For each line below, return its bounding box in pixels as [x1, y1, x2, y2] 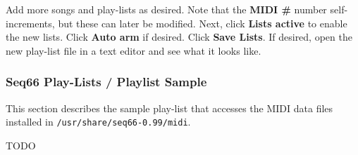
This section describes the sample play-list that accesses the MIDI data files [6, 100, 333, 115]
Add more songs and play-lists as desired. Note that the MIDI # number [6, 2, 327, 16]
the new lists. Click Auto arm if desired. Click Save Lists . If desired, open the [6, 29, 352, 44]
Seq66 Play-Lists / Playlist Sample [6, 73, 207, 90]
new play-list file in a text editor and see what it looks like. [6, 43, 261, 58]
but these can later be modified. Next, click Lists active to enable [58, 15, 347, 30]
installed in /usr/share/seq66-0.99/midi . [6, 114, 191, 129]
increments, [6, 15, 55, 30]
